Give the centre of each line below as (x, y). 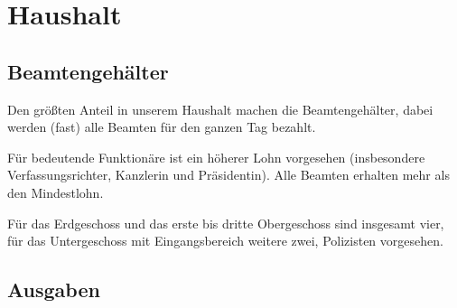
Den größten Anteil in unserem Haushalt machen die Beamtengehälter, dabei (220, 109)
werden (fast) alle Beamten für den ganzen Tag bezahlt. (162, 127)
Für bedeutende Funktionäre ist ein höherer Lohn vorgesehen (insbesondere (216, 157)
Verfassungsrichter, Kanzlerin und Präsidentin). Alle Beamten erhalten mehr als (228, 175)
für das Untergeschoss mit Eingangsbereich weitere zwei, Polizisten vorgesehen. (225, 241)
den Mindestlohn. (56, 192)
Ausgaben (54, 289)
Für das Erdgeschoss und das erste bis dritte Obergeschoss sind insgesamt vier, (226, 223)
